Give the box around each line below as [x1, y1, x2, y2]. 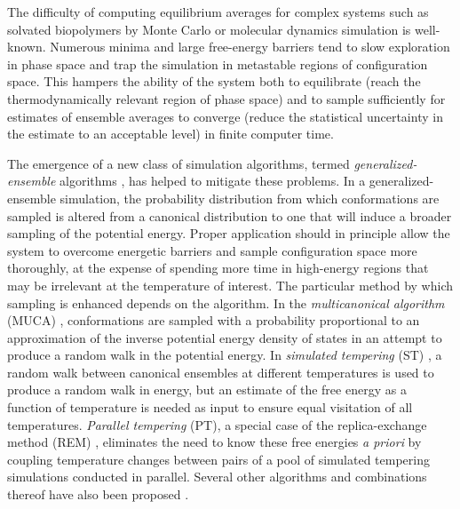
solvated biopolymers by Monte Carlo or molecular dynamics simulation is [7, 20, 411, 38]
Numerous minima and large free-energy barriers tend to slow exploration [50, 37, 450, 56]
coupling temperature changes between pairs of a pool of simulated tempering [7, 449, 430, 468]
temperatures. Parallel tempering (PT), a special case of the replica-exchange [7, 415, 427, 433]
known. [7, 37, 46, 56]
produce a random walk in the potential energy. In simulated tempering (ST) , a [7, 346, 442, 364]
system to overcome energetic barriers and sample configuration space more [7, 241, 417, 259]
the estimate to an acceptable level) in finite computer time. [7, 124, 334, 143]
